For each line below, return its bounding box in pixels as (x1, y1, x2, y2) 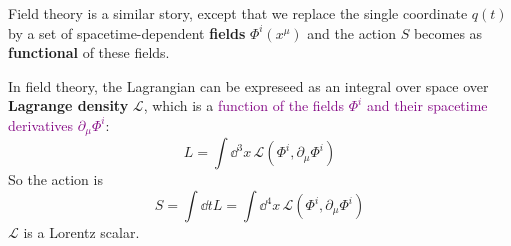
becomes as (413, 22, 483, 43)
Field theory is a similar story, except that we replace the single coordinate (8, 3, 468, 23)
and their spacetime (366, 95, 488, 116)
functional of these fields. (8, 42, 170, 63)
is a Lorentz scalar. (23, 222, 140, 243)
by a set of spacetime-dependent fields (8, 22, 246, 43)
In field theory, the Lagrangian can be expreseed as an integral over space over (8, 75, 489, 96)
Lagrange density (8, 95, 129, 116)
